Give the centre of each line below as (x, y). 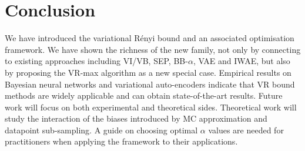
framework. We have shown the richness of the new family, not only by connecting (153, 49)
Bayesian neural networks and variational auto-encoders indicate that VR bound (150, 84)
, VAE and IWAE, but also (242, 61)
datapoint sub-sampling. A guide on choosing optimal (101, 130)
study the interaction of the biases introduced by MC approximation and (136, 118)
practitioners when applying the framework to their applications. (121, 141)
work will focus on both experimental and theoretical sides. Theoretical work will (151, 107)
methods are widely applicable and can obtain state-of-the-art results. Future (144, 95)
